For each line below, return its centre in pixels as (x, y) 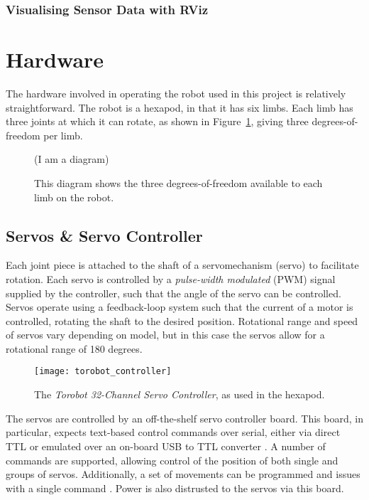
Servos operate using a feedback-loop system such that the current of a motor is (180, 307)
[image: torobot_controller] (103, 372)
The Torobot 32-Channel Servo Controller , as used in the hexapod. (180, 394)
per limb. (63, 135)
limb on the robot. (74, 197)
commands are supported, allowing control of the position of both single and (172, 460)
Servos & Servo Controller (104, 235)
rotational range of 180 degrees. (74, 348)
